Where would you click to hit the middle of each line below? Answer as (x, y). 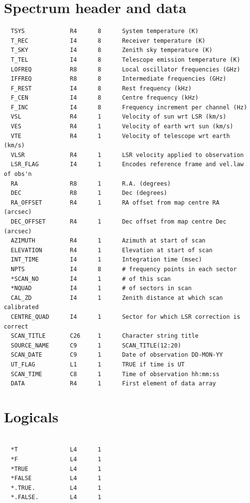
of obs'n (18, 174)
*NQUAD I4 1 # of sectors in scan (101, 288)
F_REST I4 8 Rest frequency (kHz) (101, 88)
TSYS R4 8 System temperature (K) (105, 31)
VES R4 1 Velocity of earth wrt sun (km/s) (122, 127)
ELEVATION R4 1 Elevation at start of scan (112, 250)
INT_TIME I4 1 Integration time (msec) (107, 260)
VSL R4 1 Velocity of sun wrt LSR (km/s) (119, 117)
